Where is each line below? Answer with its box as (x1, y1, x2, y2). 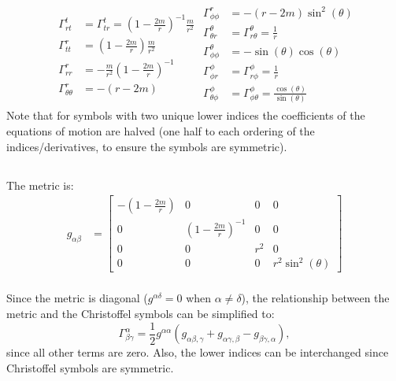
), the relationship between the (241, 290, 390, 306)
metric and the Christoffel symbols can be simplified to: (6, 305, 275, 321)
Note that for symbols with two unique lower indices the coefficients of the (6, 107, 365, 124)
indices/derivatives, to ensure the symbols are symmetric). (6, 138, 287, 154)
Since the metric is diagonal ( (6, 290, 148, 306)
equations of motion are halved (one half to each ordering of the (6, 122, 315, 139)
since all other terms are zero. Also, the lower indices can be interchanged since (6, 344, 389, 361)
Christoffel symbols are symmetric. (6, 359, 174, 375)
